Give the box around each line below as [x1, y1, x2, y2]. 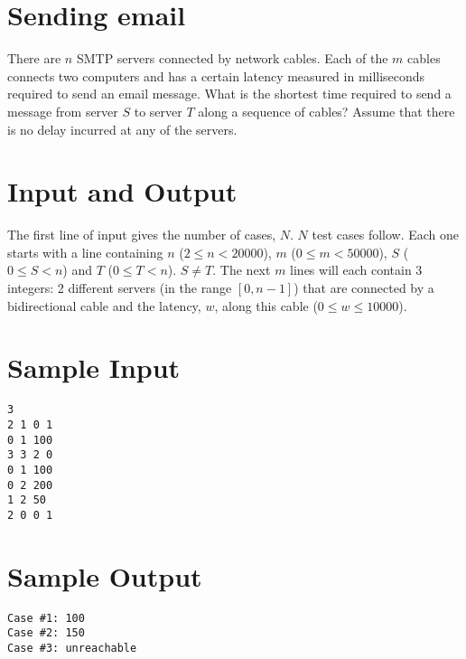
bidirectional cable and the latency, [7, 296, 201, 315]
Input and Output [7, 173, 238, 210]
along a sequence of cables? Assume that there [198, 101, 455, 120]
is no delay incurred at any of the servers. [7, 119, 238, 138]
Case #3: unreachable [7, 642, 137, 654]
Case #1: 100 [7, 611, 85, 625]
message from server [7, 101, 118, 120]
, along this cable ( [214, 296, 318, 315]
